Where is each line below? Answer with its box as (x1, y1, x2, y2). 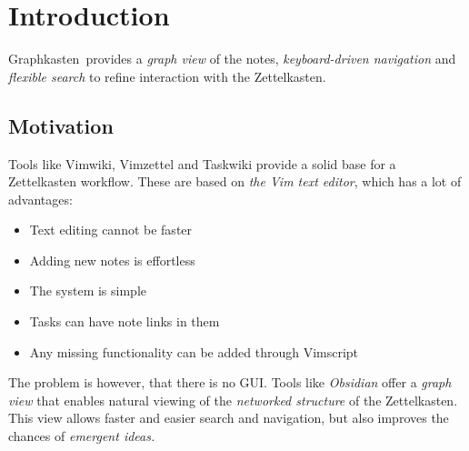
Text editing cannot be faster (29, 220, 193, 239)
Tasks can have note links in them (29, 312, 220, 331)
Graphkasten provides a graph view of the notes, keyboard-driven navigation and (8, 49, 456, 68)
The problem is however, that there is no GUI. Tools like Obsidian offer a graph (8, 373, 452, 392)
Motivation (8, 111, 114, 139)
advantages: (8, 189, 73, 208)
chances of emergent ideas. (8, 426, 155, 446)
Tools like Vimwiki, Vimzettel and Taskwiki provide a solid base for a (8, 154, 396, 173)
